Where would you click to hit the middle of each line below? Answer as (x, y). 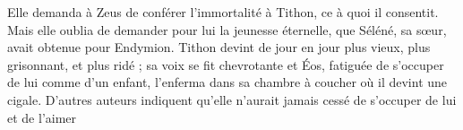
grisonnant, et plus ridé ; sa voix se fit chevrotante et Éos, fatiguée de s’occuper (226, 64)
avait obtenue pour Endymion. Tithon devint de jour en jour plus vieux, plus (219, 47)
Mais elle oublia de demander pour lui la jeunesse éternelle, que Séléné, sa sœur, (227, 29)
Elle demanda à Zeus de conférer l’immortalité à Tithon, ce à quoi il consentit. (223, 12)
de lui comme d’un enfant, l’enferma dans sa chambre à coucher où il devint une (227, 82)
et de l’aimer (42, 117)
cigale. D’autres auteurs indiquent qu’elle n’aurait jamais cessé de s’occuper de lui (232, 99)
